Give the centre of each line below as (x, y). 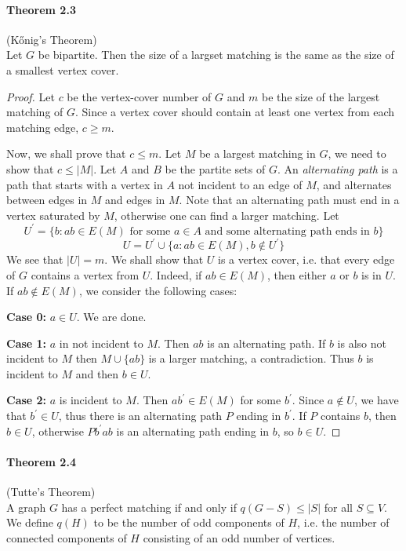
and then (97, 373)
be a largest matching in (257, 153)
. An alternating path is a (337, 168)
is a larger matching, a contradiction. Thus (251, 358)
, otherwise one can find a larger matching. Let (227, 215)
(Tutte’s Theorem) (51, 492)
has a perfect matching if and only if (149, 507)
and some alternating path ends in (287, 231)
